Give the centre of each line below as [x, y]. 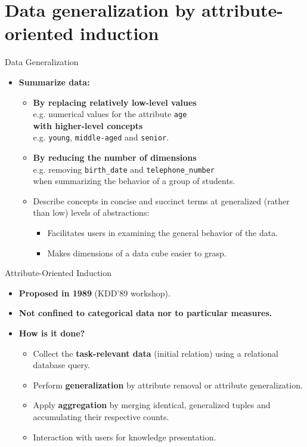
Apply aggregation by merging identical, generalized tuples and [152, 405]
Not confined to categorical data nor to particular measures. [145, 313]
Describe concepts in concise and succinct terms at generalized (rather [161, 200]
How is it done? [52, 333]
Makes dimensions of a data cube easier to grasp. [137, 252]
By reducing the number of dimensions [115, 157]
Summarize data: [54, 82]
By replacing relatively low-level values [115, 102]
